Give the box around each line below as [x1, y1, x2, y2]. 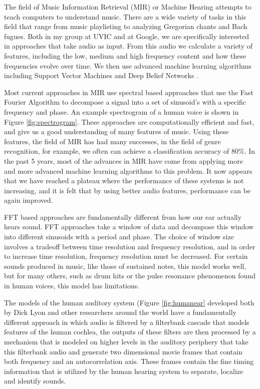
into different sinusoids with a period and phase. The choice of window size [4, 231, 234, 242]
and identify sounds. [4, 375, 66, 386]
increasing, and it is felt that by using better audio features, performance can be [4, 185, 251, 195]
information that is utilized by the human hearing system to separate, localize [4, 365, 243, 376]
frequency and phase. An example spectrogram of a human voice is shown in [4, 106, 239, 117]
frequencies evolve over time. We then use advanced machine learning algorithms [4, 60, 251, 71]
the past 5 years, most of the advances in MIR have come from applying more [4, 155, 243, 166]
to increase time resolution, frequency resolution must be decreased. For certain [4, 251, 248, 261]
